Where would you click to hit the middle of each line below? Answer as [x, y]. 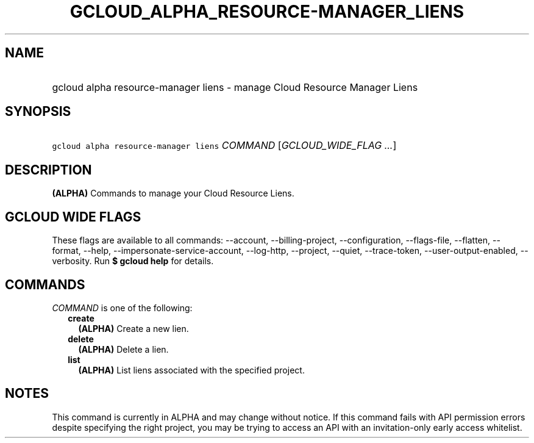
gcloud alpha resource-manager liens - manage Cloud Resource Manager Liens [235, 87]
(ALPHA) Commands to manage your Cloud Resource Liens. [173, 193]
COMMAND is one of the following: [122, 308]
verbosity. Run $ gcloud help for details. [133, 261]
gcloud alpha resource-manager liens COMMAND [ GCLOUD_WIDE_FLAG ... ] [224, 146]
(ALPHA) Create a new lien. [133, 328]
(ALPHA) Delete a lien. [123, 349]
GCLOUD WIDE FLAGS [73, 217]
